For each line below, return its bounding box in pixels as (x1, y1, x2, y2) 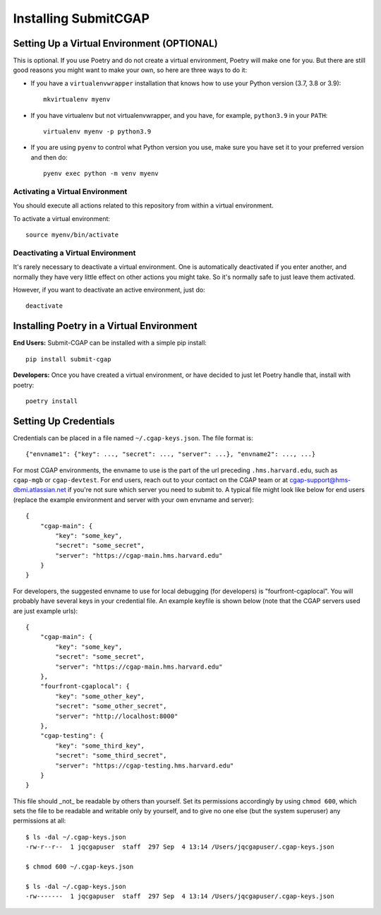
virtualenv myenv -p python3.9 (43, 128, 152, 136)
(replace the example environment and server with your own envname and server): (13, 495, 254, 504)
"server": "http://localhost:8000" (55, 712, 179, 720)
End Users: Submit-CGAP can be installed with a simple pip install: (13, 339, 207, 347)
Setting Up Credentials (13, 415, 115, 427)
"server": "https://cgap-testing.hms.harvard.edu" (55, 761, 234, 770)
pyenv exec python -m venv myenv (43, 169, 159, 178)
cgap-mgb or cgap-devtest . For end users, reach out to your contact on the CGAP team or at (13, 475, 289, 484)
